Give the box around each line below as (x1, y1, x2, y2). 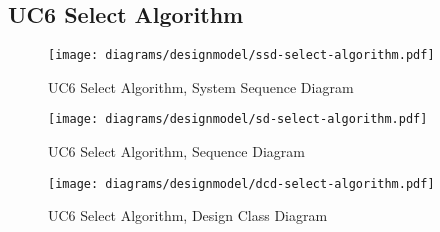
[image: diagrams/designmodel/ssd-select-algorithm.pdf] (48, 48, 435, 63)
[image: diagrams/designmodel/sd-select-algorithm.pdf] (48, 112, 428, 127)
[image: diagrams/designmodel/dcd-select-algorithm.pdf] (48, 176, 435, 191)
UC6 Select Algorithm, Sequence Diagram (48, 141, 305, 162)
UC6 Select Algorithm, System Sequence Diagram (48, 76, 354, 97)
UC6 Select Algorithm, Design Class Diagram (48, 205, 328, 226)
